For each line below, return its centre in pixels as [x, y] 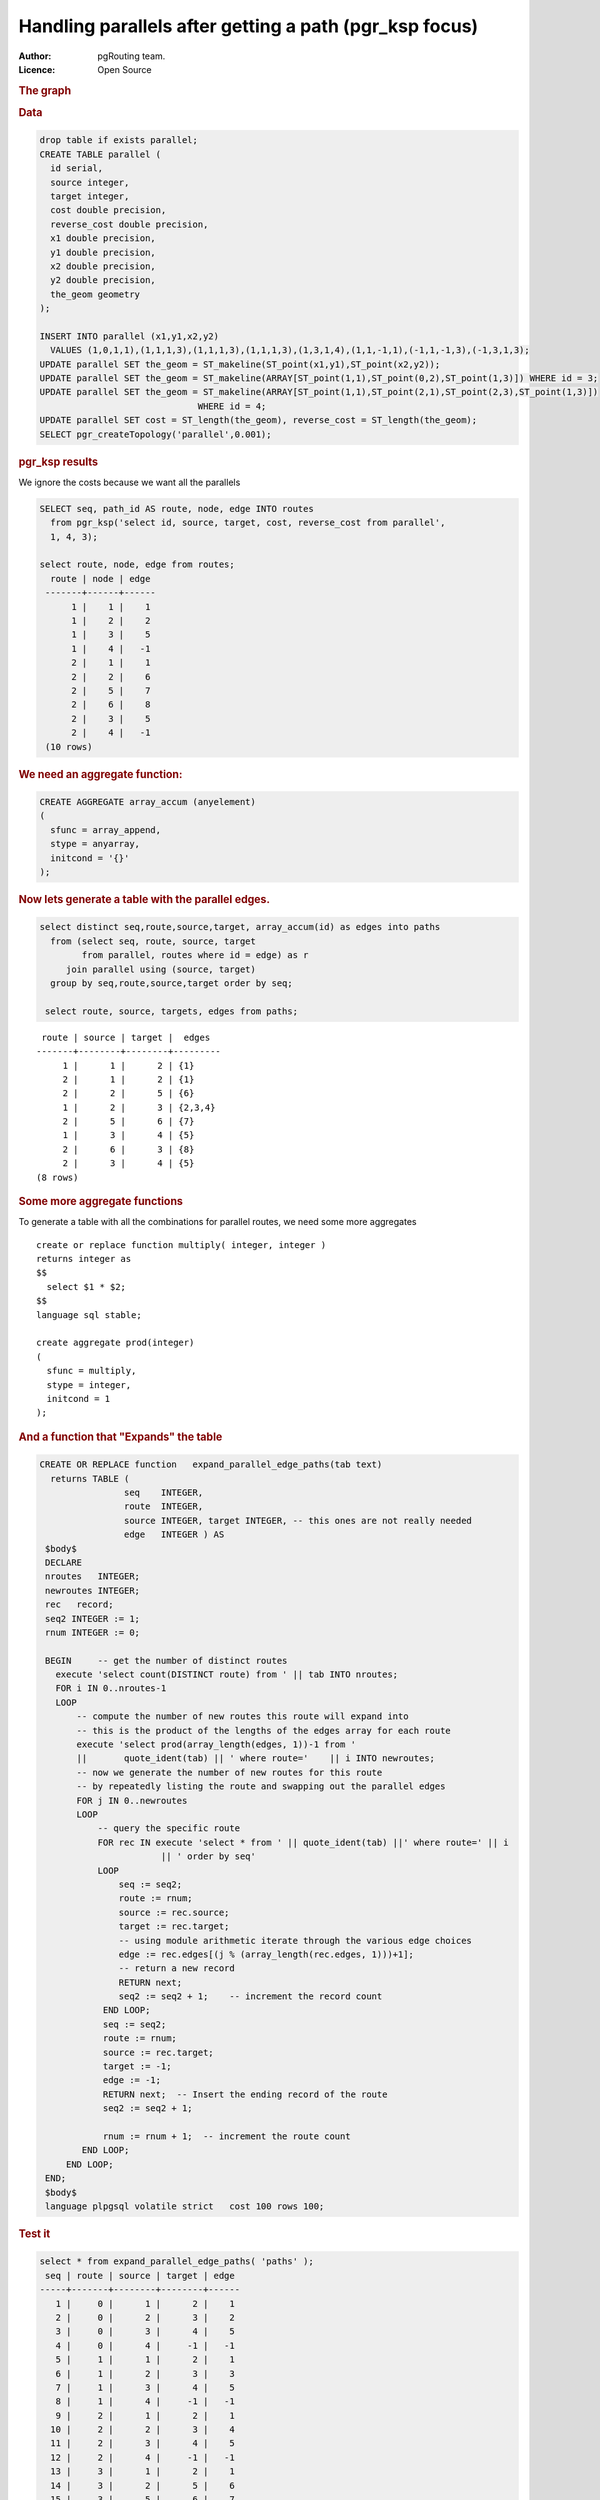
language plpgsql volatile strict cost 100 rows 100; [185, 2206]
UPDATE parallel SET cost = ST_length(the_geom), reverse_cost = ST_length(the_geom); [258, 420]
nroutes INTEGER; [92, 1576]
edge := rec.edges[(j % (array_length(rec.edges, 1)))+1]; [266, 1954]
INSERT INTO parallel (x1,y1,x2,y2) [129, 336]
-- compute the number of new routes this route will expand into [242, 1716]
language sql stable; [89, 1314]
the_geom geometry [95, 294]
